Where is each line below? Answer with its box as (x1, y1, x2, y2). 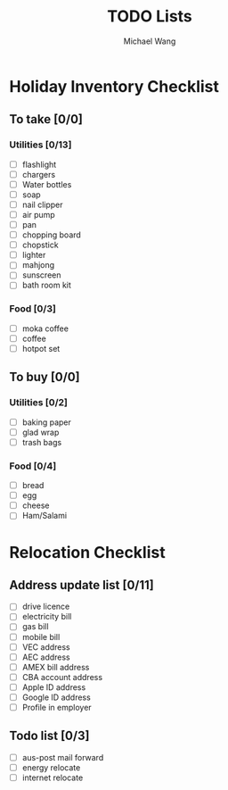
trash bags (21, 437, 62, 447)
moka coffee (21, 323, 69, 334)
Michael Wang (123, 36, 176, 46)
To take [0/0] (9, 112, 83, 127)
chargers (21, 169, 56, 179)
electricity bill (21, 611, 72, 622)
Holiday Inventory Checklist (9, 76, 220, 96)
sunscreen (21, 270, 61, 280)
